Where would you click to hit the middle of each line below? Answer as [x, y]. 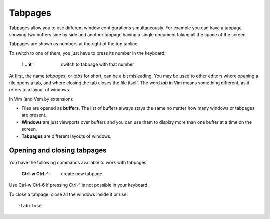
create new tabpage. [82, 174]
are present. [34, 115]
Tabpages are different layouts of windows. [67, 136]
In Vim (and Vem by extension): [41, 99]
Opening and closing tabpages [58, 151]
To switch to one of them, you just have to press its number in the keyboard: [87, 53]
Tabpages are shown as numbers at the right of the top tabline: [74, 44]
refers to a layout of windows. [40, 90]
